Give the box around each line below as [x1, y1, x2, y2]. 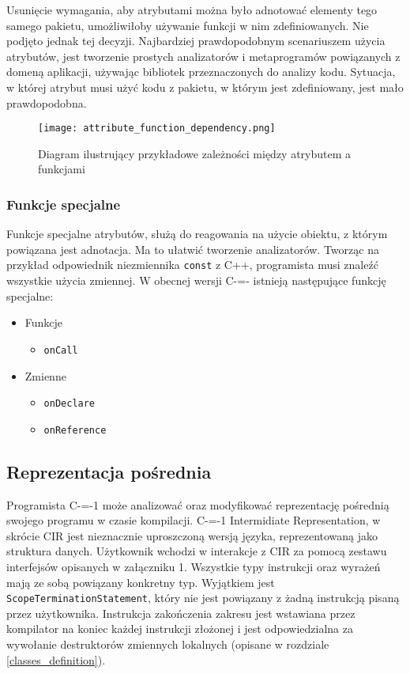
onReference [43, 424, 107, 436]
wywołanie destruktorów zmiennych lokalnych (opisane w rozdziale [6, 636, 329, 653]
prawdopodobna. [6, 94, 87, 111]
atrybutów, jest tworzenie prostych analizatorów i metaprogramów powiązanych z [6, 47, 401, 64]
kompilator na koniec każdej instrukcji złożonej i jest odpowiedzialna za [6, 620, 353, 637]
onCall [43, 344, 78, 356]
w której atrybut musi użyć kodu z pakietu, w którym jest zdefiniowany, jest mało [6, 78, 404, 95]
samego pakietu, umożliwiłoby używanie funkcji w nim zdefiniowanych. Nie [6, 17, 369, 33]
